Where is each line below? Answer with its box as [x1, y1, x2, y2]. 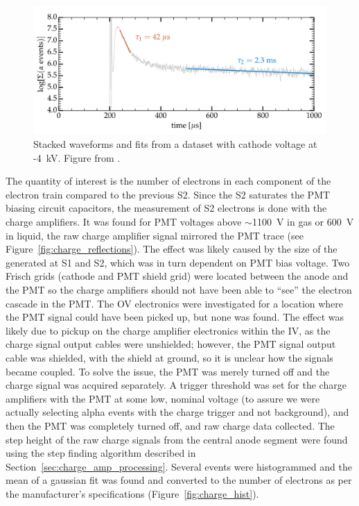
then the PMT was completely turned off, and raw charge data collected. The [6, 418, 335, 432]
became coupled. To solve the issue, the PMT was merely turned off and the [6, 364, 330, 378]
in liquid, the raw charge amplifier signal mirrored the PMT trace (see [6, 228, 304, 242]
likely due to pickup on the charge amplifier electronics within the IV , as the [6, 323, 331, 337]
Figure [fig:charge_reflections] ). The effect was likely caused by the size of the [6, 242, 338, 256]
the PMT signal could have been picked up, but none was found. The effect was [6, 310, 344, 324]
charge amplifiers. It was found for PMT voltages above [6, 214, 242, 229]
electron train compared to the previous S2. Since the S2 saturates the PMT [6, 187, 331, 201]
